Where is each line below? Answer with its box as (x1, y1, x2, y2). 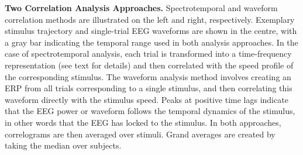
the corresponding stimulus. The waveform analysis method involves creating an (5, 70, 291, 82)
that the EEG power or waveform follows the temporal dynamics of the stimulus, (5, 105, 295, 117)
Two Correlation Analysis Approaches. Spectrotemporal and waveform (5, 2, 278, 13)
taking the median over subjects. (5, 139, 122, 151)
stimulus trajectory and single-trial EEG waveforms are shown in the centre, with (5, 25, 297, 37)
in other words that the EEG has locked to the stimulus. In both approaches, (5, 116, 281, 128)
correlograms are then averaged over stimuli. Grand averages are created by (5, 128, 276, 140)
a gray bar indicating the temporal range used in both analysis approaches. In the (5, 36, 298, 48)
